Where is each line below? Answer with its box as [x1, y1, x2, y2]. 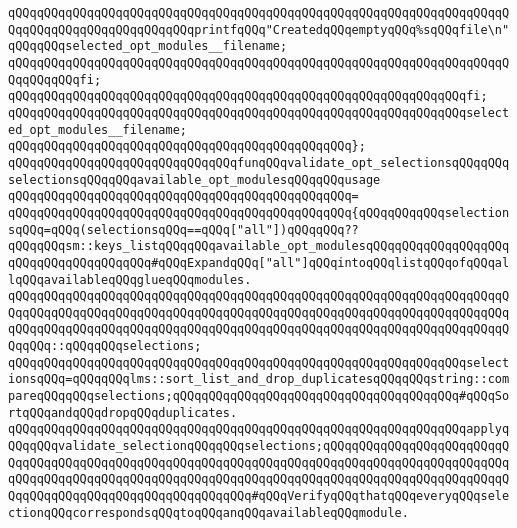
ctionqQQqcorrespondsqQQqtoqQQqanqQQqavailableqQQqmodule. [8, 505, 409, 520]
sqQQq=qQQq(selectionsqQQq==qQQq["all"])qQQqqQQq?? [8, 222, 359, 237]
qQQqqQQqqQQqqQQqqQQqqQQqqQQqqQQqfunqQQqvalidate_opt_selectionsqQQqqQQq [8, 155, 510, 170]
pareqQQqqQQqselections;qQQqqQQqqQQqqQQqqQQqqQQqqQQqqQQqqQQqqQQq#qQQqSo [8, 389, 510, 404]
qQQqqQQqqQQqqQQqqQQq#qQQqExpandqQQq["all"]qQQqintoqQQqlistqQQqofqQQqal [8, 255, 510, 270]
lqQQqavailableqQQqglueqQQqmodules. [8, 272, 252, 287]
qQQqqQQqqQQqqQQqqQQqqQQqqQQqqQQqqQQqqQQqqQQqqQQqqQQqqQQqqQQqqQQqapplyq [8, 422, 510, 437]
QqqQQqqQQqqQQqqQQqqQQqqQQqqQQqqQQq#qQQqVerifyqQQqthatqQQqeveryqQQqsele [8, 489, 510, 504]
